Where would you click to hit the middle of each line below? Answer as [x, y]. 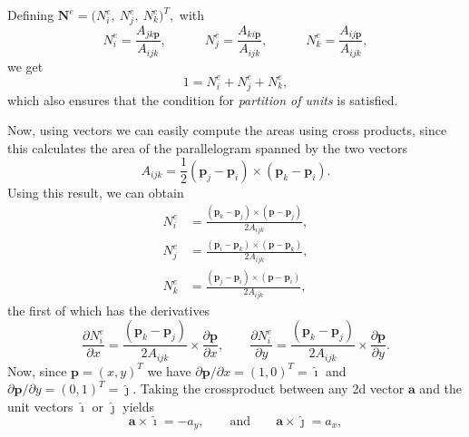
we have [169, 370]
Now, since [37, 370]
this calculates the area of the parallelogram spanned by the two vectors [208, 147]
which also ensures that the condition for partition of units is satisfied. [203, 99]
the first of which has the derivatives [109, 310]
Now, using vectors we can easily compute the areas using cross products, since [227, 130]
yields [138, 407]
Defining [31, 15]
